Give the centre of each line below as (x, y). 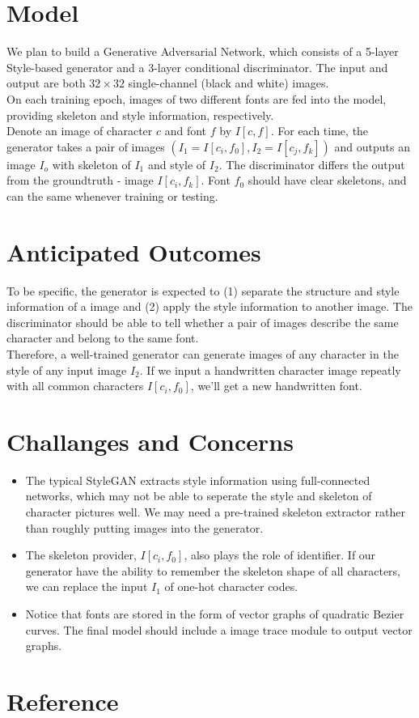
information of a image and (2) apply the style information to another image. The (209, 306)
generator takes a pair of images (86, 146)
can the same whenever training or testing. (112, 195)
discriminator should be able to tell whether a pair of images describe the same (203, 322)
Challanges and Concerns (150, 441)
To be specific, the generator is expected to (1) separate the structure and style (203, 290)
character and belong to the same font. (103, 338)
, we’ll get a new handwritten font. (276, 386)
